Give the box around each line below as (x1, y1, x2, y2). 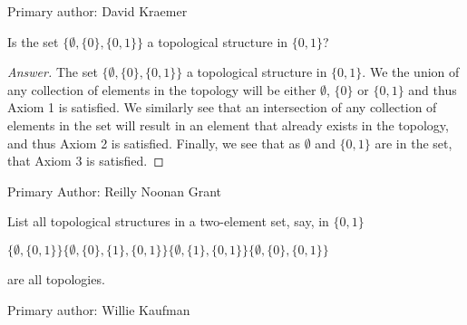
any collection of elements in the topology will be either (7, 80, 316, 99)
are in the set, (375, 133, 452, 152)
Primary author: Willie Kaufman (7, 300, 190, 319)
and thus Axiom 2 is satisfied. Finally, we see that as (7, 133, 301, 152)
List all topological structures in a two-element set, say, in (7, 212, 329, 231)
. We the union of (362, 62, 460, 81)
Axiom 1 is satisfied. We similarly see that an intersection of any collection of (7, 98, 437, 117)
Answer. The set (7, 62, 98, 81)
